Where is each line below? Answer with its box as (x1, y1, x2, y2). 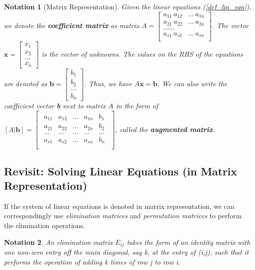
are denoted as (4, 78, 47, 89)
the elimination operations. (4, 220, 85, 231)
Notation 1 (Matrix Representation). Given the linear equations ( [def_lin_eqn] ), (4, 1, 252, 11)
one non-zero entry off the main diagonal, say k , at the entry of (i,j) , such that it (4, 247, 249, 257)
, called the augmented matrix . (115, 124, 215, 134)
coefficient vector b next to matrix (4, 101, 106, 111)
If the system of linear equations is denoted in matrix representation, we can (4, 201, 234, 211)
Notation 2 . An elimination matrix (4, 236, 113, 247)
